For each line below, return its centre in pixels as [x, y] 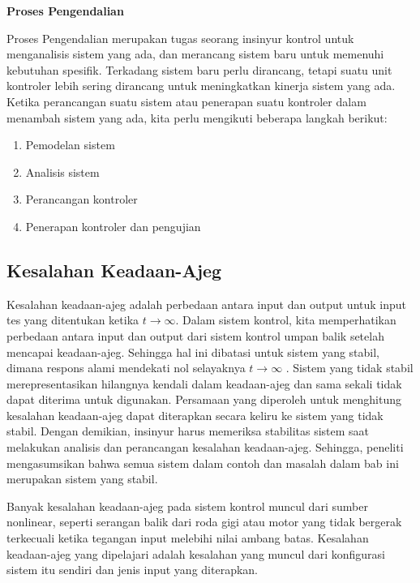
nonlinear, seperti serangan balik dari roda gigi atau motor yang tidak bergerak [204, 522]
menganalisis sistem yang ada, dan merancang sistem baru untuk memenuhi [195, 54]
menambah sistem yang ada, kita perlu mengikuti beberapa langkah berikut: [197, 117]
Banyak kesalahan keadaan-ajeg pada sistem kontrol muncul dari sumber [187, 506]
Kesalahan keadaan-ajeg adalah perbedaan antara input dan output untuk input [206, 304]
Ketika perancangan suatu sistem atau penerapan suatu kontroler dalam [186, 101]
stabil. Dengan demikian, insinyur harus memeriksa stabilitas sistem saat [188, 431]
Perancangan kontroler [81, 199]
